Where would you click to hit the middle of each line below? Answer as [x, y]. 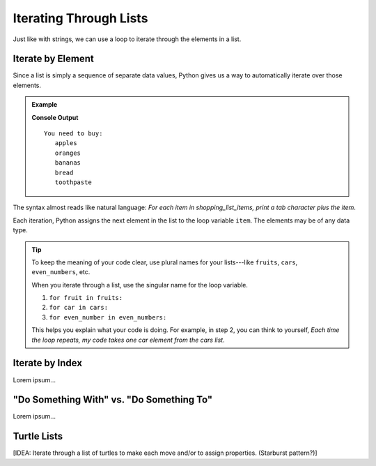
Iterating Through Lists [80, 18]
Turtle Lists [38, 436]
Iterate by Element [53, 59]
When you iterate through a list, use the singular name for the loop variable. [140, 285]
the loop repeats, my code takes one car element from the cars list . [128, 340]
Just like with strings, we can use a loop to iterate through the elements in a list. [127, 39]
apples [66, 143]
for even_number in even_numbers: [108, 317]
